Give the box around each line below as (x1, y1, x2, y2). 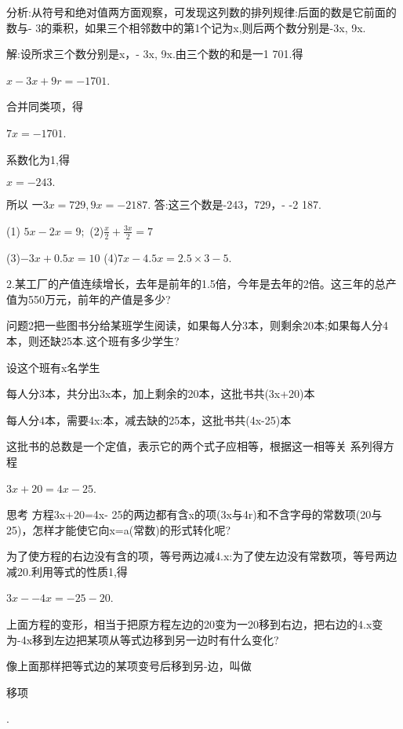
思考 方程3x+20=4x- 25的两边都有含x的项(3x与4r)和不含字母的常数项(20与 (6, 506, 383, 523)
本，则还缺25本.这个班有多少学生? (6, 332, 180, 348)
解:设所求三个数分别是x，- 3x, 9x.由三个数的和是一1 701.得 (6, 46, 303, 62)
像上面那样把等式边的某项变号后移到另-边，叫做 (6, 658, 252, 674)
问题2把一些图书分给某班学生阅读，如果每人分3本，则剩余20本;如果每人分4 (6, 317, 388, 334)
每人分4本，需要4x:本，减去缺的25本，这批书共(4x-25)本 (6, 411, 292, 428)
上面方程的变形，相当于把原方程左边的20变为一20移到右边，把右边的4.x (6, 616, 372, 632)
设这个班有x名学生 (6, 359, 100, 375)
